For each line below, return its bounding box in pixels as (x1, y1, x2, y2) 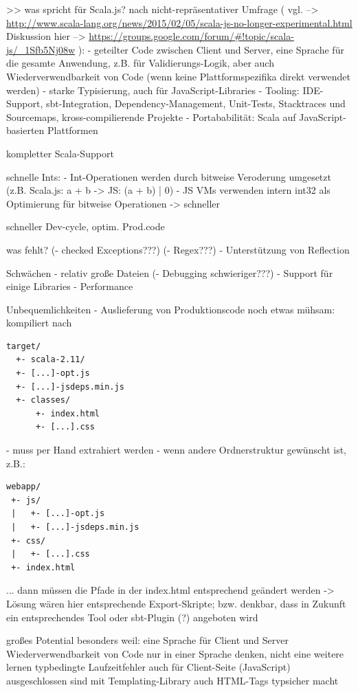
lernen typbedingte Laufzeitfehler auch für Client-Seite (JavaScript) (6, 660, 291, 674)
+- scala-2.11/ (16, 355, 85, 365)
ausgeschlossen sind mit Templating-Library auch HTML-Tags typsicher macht (6, 673, 339, 687)
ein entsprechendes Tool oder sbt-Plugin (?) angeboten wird (6, 610, 258, 624)
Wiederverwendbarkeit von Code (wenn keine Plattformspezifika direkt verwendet (6, 69, 351, 83)
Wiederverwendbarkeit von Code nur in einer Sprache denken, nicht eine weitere (6, 646, 344, 660)
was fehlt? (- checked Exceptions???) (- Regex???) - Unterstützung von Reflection (6, 242, 350, 256)
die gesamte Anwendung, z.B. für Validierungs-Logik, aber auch (6, 56, 274, 70)
